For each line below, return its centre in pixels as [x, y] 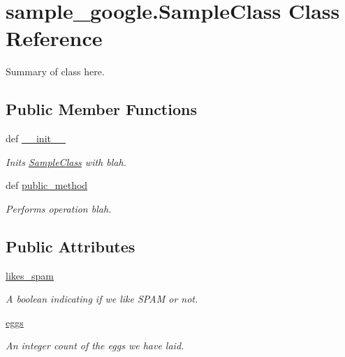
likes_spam [30, 275]
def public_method [47, 185]
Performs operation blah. [59, 208]
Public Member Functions [101, 109]
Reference [54, 38]
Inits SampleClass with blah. [66, 161]
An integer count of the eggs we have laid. [95, 345]
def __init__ [36, 138]
